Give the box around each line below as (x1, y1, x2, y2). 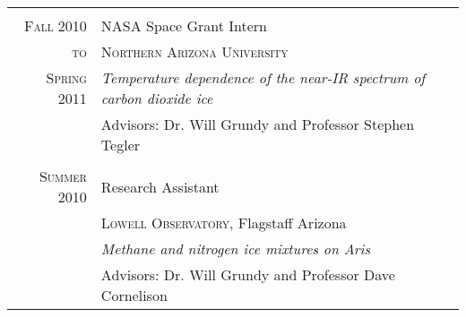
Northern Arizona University (100, 41, 289, 62)
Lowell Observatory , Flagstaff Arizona (100, 212, 347, 233)
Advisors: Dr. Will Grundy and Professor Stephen (100, 114, 415, 134)
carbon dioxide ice (100, 88, 213, 108)
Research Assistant (100, 176, 220, 197)
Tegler (100, 134, 141, 155)
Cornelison (100, 285, 168, 305)
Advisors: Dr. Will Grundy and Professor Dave (100, 264, 395, 285)
